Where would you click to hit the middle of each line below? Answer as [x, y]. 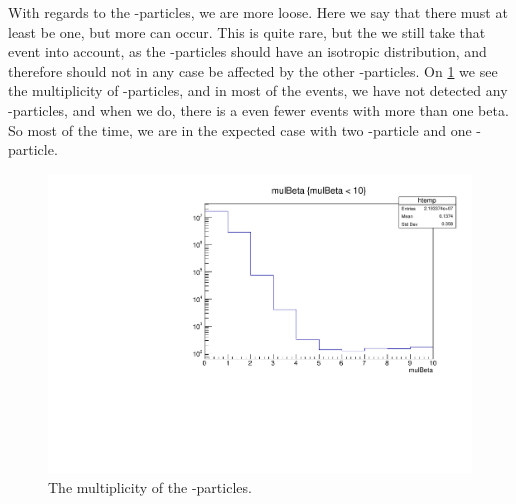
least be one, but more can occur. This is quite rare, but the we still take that [247, 31]
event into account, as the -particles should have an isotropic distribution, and [247, 51]
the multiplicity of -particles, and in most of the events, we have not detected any [258, 90]
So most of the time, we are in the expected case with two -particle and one [240, 129]
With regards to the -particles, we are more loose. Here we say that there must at [258, 12]
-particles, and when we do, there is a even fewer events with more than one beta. [258, 109]
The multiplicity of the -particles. [150, 487]
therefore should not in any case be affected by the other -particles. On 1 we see [253, 70]
